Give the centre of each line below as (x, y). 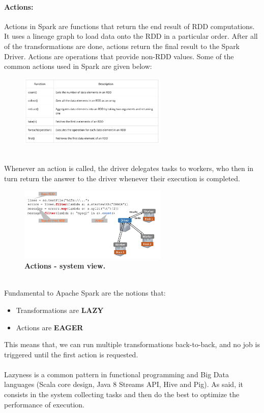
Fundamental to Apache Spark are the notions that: (85, 293)
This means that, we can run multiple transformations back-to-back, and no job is (132, 344)
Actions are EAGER (50, 327)
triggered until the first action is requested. (71, 354)
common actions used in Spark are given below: (78, 66)
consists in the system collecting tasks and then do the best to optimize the (122, 394)
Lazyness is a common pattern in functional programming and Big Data (116, 374)
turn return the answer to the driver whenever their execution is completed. (122, 178)
